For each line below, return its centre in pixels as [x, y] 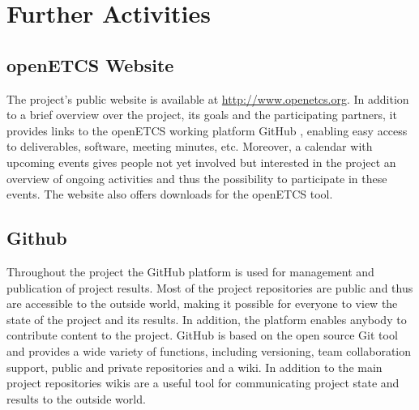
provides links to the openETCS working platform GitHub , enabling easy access [207, 130]
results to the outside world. [76, 398]
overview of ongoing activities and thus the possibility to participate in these [197, 178]
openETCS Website [90, 64]
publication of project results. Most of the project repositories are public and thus [210, 287]
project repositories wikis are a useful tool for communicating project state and [203, 383]
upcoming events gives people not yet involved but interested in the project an [201, 162]
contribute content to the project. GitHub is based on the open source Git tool [202, 335]
